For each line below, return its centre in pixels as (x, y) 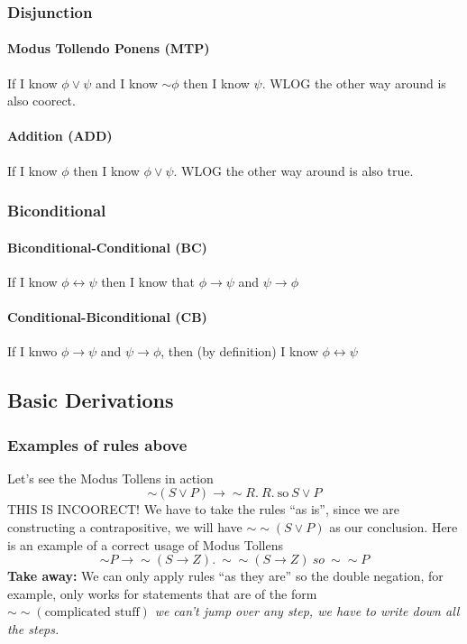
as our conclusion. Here (394, 527)
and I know (126, 83)
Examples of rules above (97, 444)
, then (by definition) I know (239, 351)
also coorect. (41, 101)
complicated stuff (92, 613)
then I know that (148, 281)
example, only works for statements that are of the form (162, 593)
